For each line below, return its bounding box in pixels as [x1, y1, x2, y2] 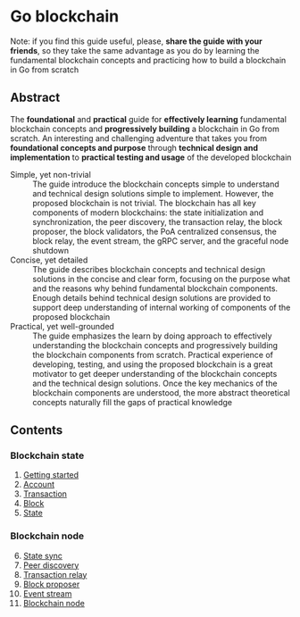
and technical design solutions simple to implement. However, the [32, 188, 274, 198]
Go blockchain [10, 6, 120, 27]
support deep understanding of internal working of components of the [32, 302, 291, 313]
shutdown [32, 245, 70, 255]
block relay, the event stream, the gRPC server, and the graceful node [32, 235, 289, 246]
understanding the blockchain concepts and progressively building [32, 339, 279, 350]
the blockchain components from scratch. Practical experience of [32, 349, 274, 360]
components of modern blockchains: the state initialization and [32, 207, 264, 218]
